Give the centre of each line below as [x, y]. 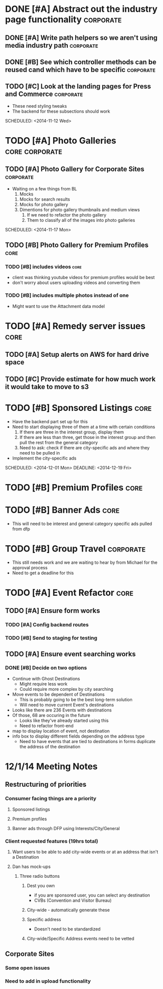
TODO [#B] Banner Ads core [62, 510]
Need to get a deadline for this [43, 573]
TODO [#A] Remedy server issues [75, 326]
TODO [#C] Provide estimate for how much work [80, 379]
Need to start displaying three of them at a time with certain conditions [84, 427]
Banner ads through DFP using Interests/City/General [66, 828]
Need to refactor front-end [46, 726]
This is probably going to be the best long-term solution [76, 699]
